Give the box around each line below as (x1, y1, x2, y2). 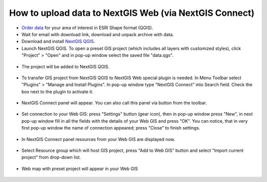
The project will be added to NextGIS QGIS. (21, 63, 110, 69)
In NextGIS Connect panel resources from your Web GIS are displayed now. (21, 136, 176, 142)
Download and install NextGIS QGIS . (21, 39, 95, 45)
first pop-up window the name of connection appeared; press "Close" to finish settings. (21, 125, 200, 131)
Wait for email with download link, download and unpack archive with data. (21, 31, 174, 37)
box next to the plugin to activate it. (21, 89, 93, 94)
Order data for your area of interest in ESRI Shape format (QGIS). (21, 25, 153, 31)
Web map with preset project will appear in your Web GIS (21, 166, 138, 172)
